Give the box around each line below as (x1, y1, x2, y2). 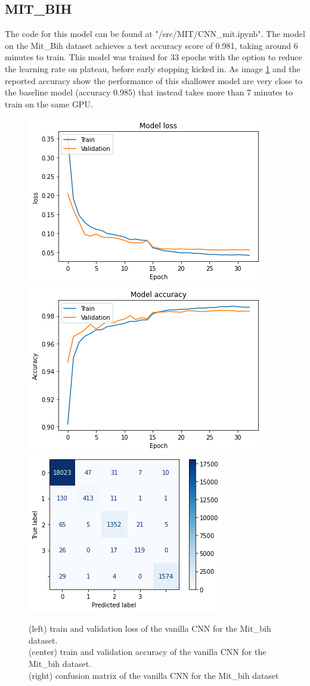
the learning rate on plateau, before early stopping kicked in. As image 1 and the (5, 62, 300, 75)
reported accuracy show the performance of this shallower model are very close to (5, 74, 303, 86)
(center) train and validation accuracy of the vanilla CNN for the (29, 645, 266, 658)
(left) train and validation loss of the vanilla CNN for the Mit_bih (29, 622, 271, 635)
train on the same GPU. (5, 97, 93, 110)
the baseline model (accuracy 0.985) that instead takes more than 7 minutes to (5, 86, 293, 98)
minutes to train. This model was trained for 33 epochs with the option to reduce (5, 51, 302, 63)
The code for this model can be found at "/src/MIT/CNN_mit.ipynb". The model (5, 27, 305, 40)
